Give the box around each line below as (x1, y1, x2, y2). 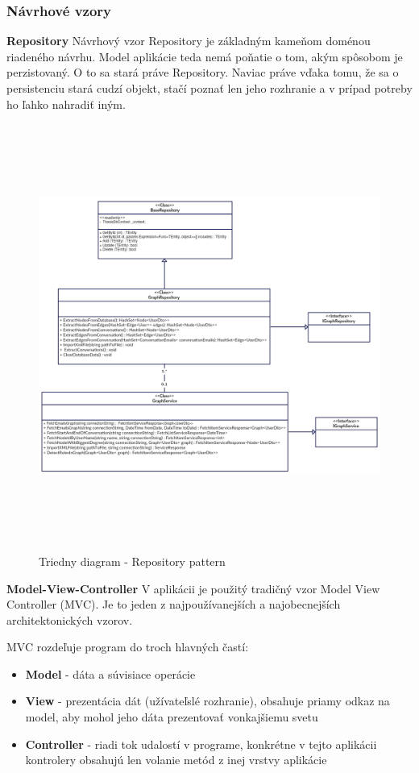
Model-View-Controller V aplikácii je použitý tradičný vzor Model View (6, 580, 380, 596)
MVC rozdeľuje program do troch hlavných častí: (6, 638, 249, 655)
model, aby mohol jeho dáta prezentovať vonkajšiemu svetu (25, 709, 318, 725)
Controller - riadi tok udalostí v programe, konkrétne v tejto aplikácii (25, 735, 377, 752)
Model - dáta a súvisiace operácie (25, 665, 196, 682)
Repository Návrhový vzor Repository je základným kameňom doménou (6, 32, 371, 49)
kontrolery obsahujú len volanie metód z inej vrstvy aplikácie (25, 751, 327, 768)
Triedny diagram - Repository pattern (39, 552, 226, 569)
